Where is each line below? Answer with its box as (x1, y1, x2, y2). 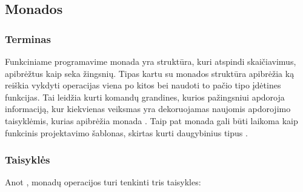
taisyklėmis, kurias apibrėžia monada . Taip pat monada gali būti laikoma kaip (5, 114, 298, 127)
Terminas (5, 31, 51, 46)
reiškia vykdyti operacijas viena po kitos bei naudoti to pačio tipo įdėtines (5, 79, 281, 91)
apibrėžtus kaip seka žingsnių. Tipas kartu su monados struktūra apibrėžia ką (5, 67, 295, 79)
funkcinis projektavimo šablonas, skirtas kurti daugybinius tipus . (5, 126, 248, 139)
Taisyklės (5, 152, 50, 167)
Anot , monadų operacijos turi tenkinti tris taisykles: (5, 176, 201, 188)
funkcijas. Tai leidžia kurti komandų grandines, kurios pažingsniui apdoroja (5, 90, 285, 103)
